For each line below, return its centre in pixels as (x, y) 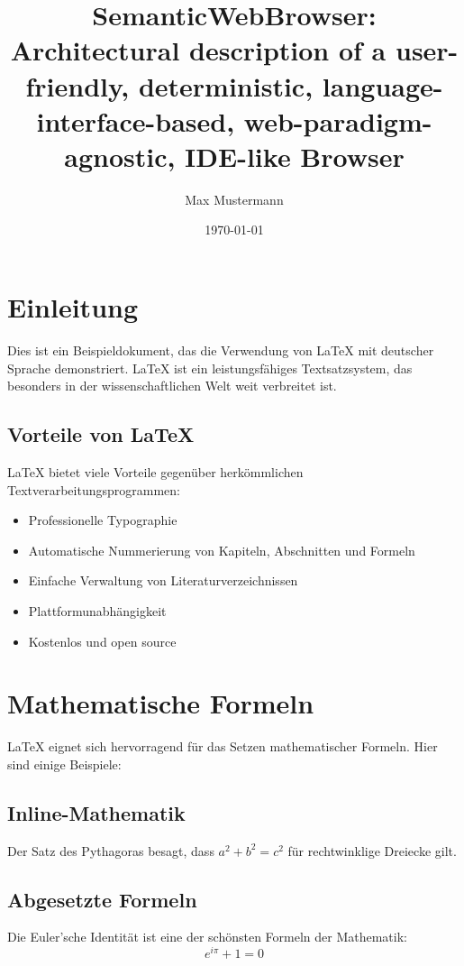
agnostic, (120, 156)
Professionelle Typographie (103, 520)
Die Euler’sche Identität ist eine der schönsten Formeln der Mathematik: (207, 937)
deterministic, (226, 85)
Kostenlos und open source (102, 641)
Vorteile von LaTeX (101, 434)
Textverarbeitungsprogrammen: (94, 489)
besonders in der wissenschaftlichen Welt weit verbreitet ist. (172, 386)
